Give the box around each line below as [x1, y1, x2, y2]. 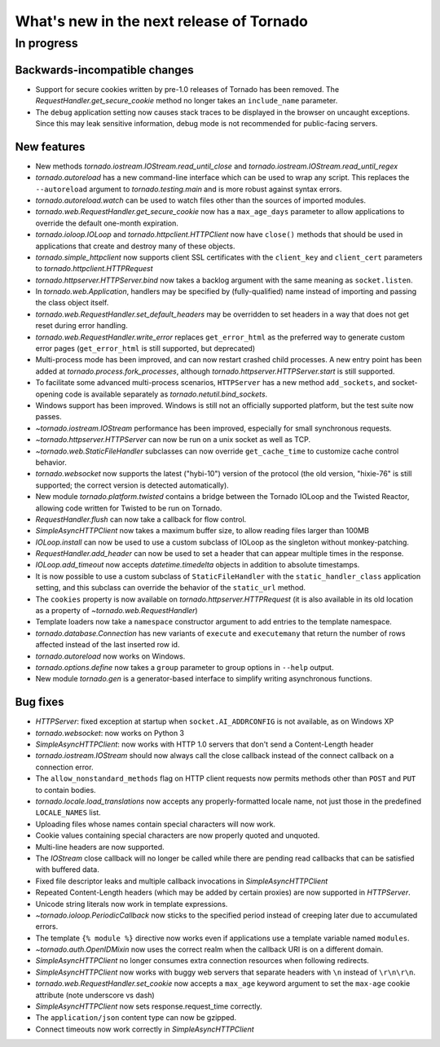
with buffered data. [35, 865, 99, 874]
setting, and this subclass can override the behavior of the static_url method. [35, 583, 306, 593]
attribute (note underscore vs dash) [35, 990, 155, 1000]
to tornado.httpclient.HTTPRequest [35, 264, 154, 274]
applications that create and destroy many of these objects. [35, 241, 235, 251]
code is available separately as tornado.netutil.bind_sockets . [64, 389, 268, 399]
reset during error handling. [35, 321, 128, 331]
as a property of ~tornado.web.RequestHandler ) [35, 606, 199, 615]
